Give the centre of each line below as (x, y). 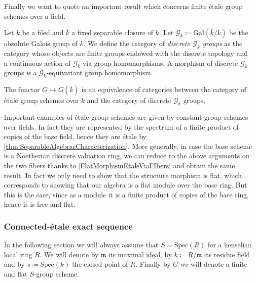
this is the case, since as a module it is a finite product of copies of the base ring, (127, 194)
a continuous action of (37, 63)
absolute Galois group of (41, 43)
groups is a (20, 72)
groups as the (222, 43)
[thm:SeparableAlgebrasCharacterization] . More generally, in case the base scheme (128, 146)
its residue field (227, 254)
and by (15, 264)
